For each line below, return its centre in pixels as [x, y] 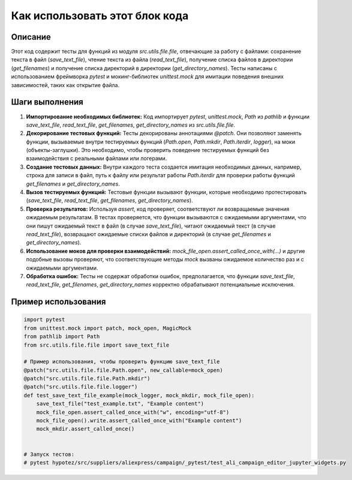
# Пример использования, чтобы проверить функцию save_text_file [122, 362]
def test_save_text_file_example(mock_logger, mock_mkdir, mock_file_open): [139, 395]
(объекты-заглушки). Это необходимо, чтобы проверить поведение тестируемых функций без [148, 150]
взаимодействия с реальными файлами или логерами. [97, 159]
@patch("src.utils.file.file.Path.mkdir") [87, 379]
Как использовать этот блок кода [100, 16]
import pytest [44, 320]
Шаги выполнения [47, 102]
